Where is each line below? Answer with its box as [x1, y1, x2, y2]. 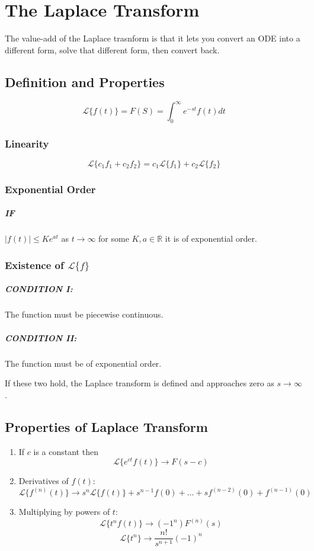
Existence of [5, 257, 64, 272]
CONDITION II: [5, 331, 77, 344]
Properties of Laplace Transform [5, 417, 208, 435]
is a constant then [33, 445, 98, 457]
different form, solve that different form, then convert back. [5, 43, 220, 56]
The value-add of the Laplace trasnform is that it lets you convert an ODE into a [5, 32, 300, 44]
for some [98, 232, 129, 245]
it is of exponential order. [165, 232, 257, 245]
